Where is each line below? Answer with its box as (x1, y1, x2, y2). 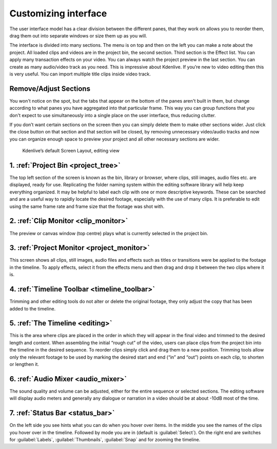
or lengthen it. (9, 361, 39, 367)
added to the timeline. (9, 305, 56, 311)
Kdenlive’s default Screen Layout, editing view (22, 148, 120, 154)
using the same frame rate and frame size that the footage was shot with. (9, 203, 165, 209)
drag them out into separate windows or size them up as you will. (9, 32, 147, 38)
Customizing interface (9, 8, 107, 19)
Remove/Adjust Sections (9, 84, 91, 93)
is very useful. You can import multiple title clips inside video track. (9, 71, 151, 77)
